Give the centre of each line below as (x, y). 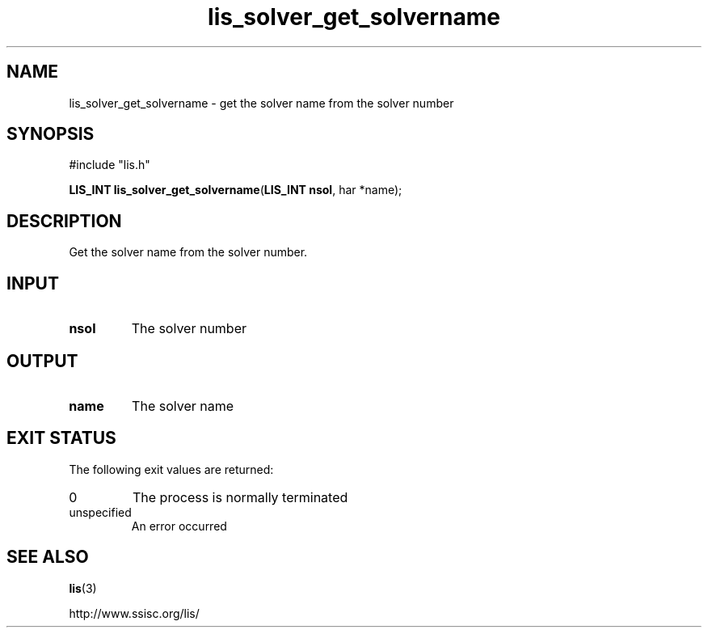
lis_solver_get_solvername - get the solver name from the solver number (261, 103)
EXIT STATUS (61, 438)
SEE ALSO (48, 557)
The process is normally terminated (240, 497)
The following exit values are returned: (171, 469)
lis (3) (83, 588)
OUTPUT (42, 361)
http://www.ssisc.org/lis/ (134, 613)
